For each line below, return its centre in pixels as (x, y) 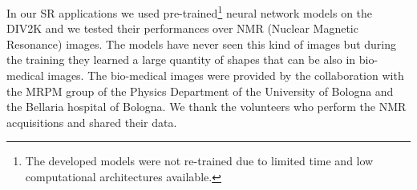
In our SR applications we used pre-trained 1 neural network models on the (190, 12)
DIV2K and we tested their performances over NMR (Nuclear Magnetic (182, 28)
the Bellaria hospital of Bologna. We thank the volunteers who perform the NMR (206, 107)
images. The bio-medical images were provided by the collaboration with (226, 75)
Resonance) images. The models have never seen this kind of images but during (202, 44)
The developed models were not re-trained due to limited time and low (199, 161)
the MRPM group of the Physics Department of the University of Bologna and (200, 91)
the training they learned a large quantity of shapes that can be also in (181, 59)
